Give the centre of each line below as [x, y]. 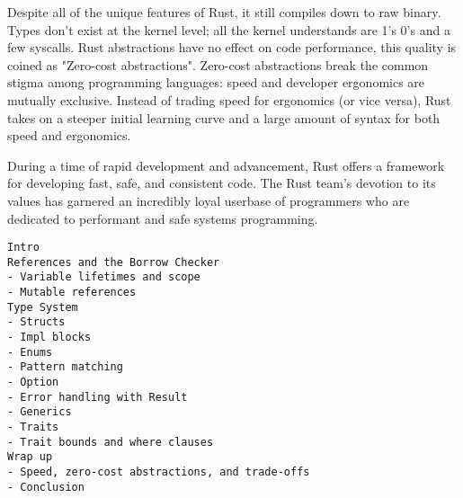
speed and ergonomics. [69, 135]
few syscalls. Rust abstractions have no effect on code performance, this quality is [232, 47]
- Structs [36, 322]
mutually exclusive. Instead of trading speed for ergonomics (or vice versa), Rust [229, 99]
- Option [33, 382]
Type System [43, 307]
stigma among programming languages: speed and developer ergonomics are [216, 82]
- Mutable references [72, 293]
